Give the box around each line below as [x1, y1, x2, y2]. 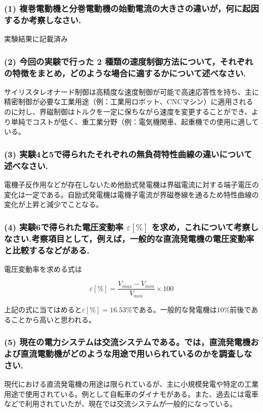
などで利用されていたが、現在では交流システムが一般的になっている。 [4, 398, 237, 409]
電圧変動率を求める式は [4, 263, 82, 274]
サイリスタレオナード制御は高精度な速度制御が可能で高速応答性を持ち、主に [4, 86, 259, 97]
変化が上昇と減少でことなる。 [4, 199, 103, 210]
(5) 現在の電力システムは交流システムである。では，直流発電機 [4, 336, 251, 348]
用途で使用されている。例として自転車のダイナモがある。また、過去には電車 [4, 388, 258, 399]
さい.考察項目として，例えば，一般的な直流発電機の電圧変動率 [12, 232, 254, 244]
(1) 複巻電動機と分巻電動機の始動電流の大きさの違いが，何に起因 [4, 2, 259, 14]
